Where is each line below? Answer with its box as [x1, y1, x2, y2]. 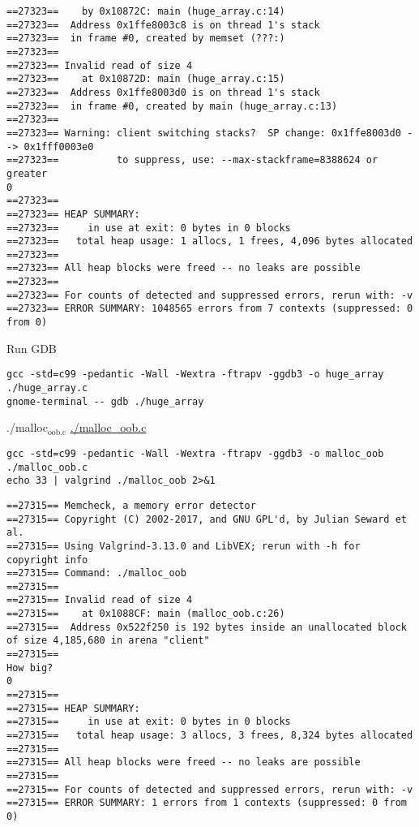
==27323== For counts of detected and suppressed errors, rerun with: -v [6, 289, 413, 301]
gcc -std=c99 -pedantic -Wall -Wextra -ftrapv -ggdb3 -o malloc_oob [6, 447, 384, 459]
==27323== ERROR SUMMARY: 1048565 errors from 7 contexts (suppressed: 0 [6, 303, 413, 315]
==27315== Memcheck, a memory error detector [6, 499, 256, 511]
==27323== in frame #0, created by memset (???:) [6, 32, 285, 45]
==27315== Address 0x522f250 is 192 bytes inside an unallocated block [6, 621, 407, 633]
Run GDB [6, 339, 57, 356]
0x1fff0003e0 [24, 140, 94, 153]
